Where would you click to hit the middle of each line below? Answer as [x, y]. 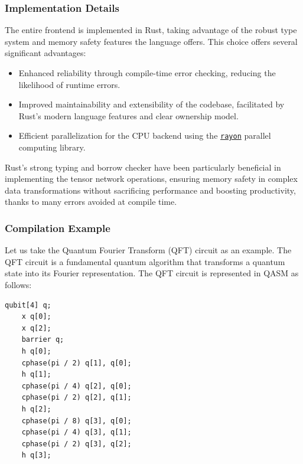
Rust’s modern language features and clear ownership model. [128, 115]
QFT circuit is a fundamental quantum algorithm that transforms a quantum [145, 261]
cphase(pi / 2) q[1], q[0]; [76, 363]
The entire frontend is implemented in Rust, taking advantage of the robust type [151, 30]
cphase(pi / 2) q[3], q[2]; [76, 444]
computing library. [52, 147]
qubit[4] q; [28, 305]
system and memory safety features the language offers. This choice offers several [151, 41]
